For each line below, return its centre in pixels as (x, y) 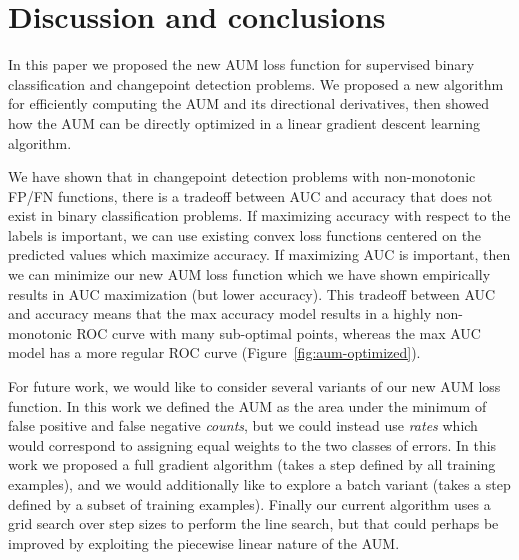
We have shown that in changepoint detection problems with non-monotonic (242, 176)
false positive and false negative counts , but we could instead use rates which (243, 425)
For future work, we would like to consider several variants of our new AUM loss (254, 386)
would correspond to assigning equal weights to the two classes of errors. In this (252, 444)
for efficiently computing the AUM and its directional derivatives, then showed (249, 103)
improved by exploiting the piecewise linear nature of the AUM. (204, 542)
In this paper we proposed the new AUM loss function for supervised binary (241, 64)
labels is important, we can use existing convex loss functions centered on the (245, 234)
